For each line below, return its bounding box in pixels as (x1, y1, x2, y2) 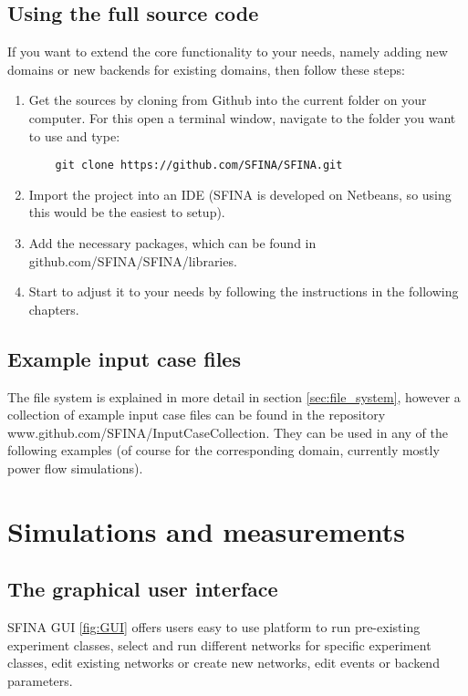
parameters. (7, 670, 73, 690)
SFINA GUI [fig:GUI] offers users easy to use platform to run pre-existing (7, 618, 421, 637)
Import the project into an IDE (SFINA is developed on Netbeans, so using (28, 184, 452, 203)
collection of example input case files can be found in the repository (7, 405, 386, 424)
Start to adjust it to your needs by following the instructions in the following (28, 282, 459, 301)
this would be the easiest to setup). (28, 203, 225, 222)
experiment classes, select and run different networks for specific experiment (7, 635, 432, 654)
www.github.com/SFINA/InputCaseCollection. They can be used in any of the (7, 422, 448, 441)
